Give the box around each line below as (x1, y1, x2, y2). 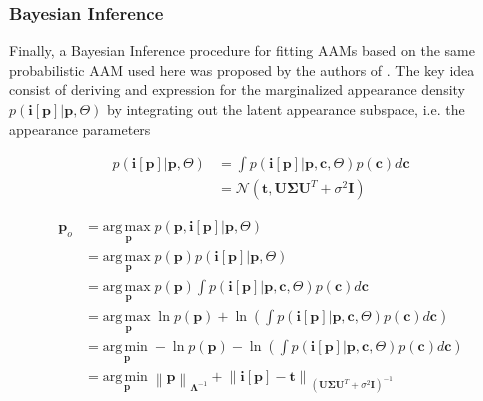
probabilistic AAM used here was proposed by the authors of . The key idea (9, 59, 475, 80)
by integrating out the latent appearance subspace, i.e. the (107, 99, 465, 119)
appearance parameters (9, 118, 151, 139)
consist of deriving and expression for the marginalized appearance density (9, 79, 465, 100)
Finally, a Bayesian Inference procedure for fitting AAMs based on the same (9, 40, 475, 61)
